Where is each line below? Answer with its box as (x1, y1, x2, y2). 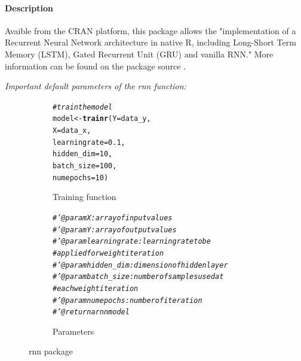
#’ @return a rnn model (53, 308, 130, 317)
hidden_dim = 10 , (53, 150, 113, 159)
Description (5, 1, 54, 14)
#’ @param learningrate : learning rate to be (53, 237, 211, 246)
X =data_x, (53, 126, 91, 135)
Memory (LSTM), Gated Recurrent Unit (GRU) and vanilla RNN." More (5, 47, 274, 60)
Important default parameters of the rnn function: (5, 80, 186, 92)
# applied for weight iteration (53, 248, 164, 257)
